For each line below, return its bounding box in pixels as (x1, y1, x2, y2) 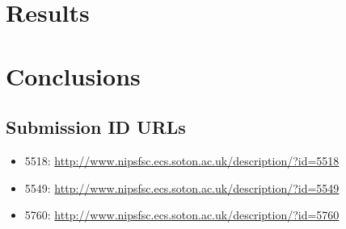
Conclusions (6, 59, 141, 92)
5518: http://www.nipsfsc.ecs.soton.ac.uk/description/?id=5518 (24, 152, 340, 169)
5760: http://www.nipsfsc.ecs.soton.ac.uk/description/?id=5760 (24, 206, 340, 223)
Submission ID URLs (6, 114, 186, 139)
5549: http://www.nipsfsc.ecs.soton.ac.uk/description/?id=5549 (24, 179, 340, 196)
